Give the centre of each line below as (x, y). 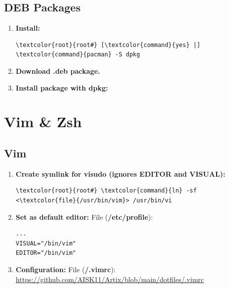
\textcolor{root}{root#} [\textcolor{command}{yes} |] (108, 45)
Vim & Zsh (43, 121)
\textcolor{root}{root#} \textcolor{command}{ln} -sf (106, 191)
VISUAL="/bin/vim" (46, 243)
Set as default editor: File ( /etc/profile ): (84, 216)
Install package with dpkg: (62, 87)
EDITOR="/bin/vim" (46, 253)
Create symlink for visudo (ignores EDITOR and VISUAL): (120, 173)
